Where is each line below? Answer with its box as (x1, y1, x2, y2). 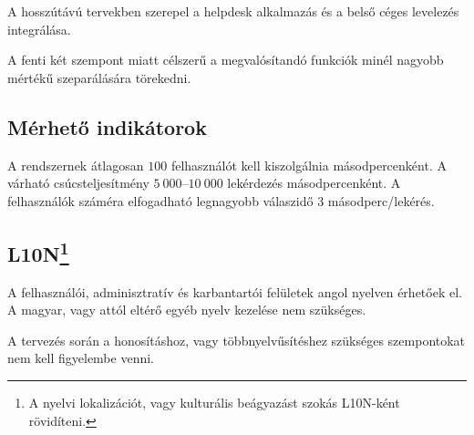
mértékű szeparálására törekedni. (7, 67, 191, 87)
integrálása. (7, 19, 71, 38)
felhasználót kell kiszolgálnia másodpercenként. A (170, 155, 447, 174)
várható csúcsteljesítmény (7, 173, 149, 192)
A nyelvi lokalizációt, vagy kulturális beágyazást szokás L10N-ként (28, 392, 400, 411)
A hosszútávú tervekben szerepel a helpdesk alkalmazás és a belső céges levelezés (7, 2, 459, 20)
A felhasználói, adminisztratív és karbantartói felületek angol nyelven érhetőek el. (7, 282, 462, 301)
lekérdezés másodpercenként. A (227, 173, 401, 192)
